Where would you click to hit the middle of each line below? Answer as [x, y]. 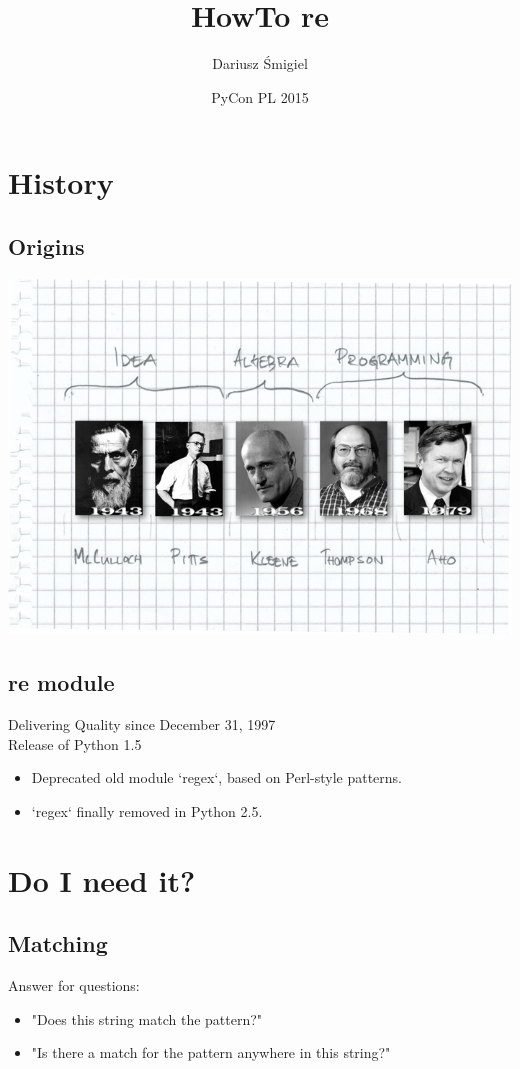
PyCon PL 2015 [260, 96]
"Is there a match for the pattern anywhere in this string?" [211, 1052]
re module [61, 682]
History [61, 182]
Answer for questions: [74, 985]
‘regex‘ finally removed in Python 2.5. [147, 810]
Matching [58, 943]
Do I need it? [102, 879]
